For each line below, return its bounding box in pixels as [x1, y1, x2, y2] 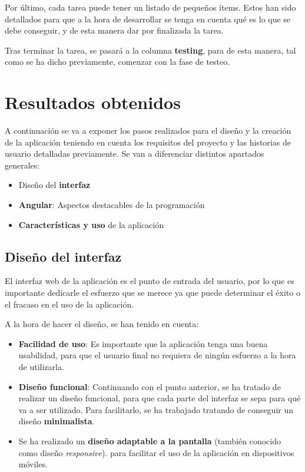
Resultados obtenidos [5, 90, 181, 114]
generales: [5, 159, 40, 171]
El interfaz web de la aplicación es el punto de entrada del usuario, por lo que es [5, 275, 294, 287]
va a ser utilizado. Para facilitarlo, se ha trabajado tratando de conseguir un [18, 403, 293, 415]
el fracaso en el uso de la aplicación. [5, 298, 134, 310]
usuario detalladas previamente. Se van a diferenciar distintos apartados [5, 147, 264, 160]
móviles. [18, 458, 48, 470]
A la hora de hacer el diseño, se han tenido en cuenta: [5, 318, 199, 330]
